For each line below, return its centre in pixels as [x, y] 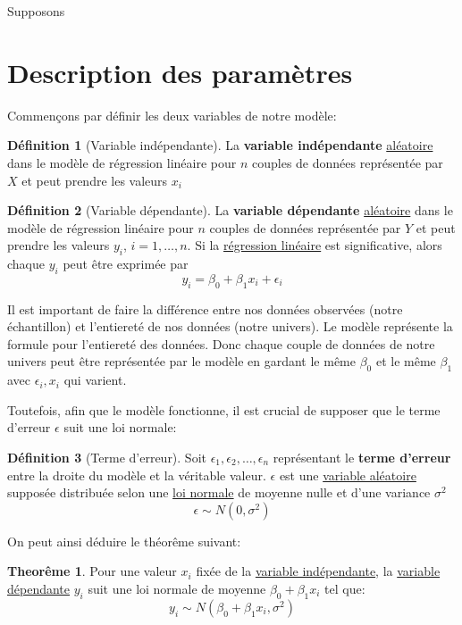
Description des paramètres [180, 72]
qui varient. [95, 380]
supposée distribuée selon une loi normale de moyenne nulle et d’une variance [219, 492]
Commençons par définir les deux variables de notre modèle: [172, 115]
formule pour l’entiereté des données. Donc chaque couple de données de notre [221, 343]
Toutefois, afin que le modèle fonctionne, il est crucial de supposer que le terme [224, 409]
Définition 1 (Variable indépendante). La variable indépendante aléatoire [220, 145]
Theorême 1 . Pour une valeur [92, 571]
